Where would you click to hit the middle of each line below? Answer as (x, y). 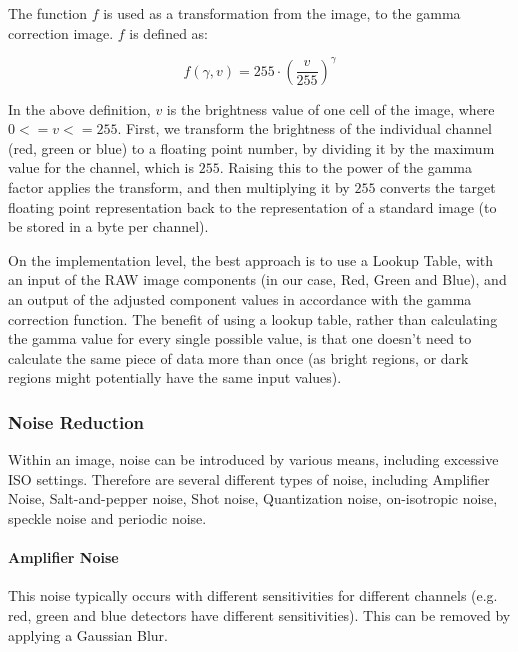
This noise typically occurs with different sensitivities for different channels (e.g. (253, 595)
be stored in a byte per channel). (108, 226)
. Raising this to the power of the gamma (346, 167)
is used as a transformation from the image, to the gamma (282, 13)
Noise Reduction (76, 421)
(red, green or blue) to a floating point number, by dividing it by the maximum (251, 147)
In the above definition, (79, 108)
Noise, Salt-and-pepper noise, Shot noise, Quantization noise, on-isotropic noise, (253, 498)
